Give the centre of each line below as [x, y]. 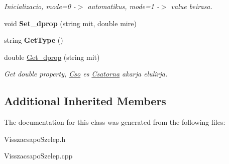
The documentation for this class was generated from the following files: [115, 122]
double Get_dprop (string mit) [52, 57]
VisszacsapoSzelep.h [35, 139]
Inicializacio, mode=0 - [40, 6]
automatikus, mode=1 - [123, 6]
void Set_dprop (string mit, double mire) [70, 23]
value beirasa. [192, 6]
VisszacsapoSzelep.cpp [38, 156]
